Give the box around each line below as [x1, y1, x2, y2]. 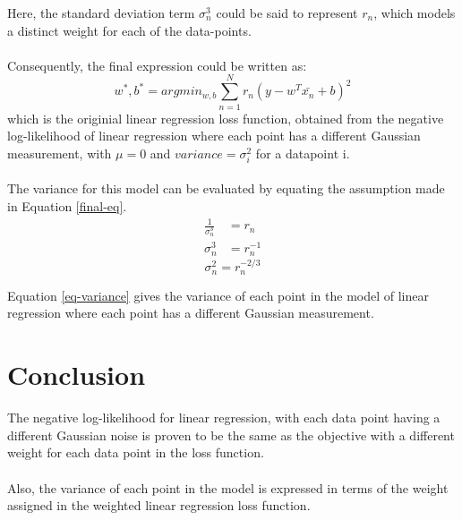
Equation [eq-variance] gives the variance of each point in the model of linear [7, 286, 429, 304]
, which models [373, 4, 456, 21]
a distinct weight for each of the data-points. [7, 21, 252, 39]
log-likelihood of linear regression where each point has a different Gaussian [7, 126, 421, 145]
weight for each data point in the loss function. [7, 443, 264, 462]
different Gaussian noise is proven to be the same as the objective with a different [7, 425, 455, 444]
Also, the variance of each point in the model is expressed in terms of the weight [7, 478, 449, 497]
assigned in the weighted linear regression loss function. [7, 496, 311, 515]
